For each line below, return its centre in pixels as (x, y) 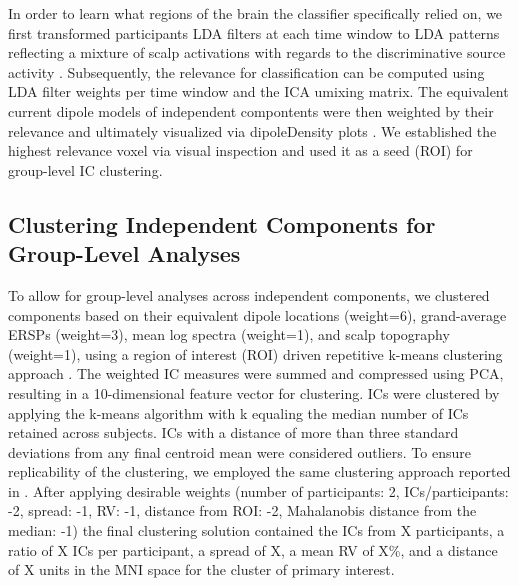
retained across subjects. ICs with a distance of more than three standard (233, 432)
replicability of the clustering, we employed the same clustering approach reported (259, 471)
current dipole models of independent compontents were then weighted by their (251, 110)
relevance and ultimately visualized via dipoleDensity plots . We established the (252, 130)
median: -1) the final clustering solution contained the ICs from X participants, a (256, 530)
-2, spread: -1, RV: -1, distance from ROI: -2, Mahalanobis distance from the (242, 510)
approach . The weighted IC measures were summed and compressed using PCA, (256, 373)
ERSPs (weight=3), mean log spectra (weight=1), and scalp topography (229, 334)
